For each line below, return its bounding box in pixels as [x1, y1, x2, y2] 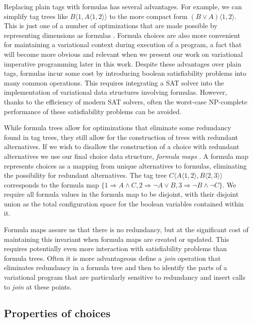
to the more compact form [109, 11, 188, 21]
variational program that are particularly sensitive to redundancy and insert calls [4, 272, 246, 282]
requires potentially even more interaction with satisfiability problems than [4, 243, 227, 254]
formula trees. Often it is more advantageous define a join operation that [4, 253, 221, 263]
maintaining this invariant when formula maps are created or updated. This [4, 234, 229, 244]
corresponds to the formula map [4, 179, 99, 189]
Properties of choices [4, 305, 111, 320]
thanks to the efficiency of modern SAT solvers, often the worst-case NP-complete [4, 96, 248, 106]
